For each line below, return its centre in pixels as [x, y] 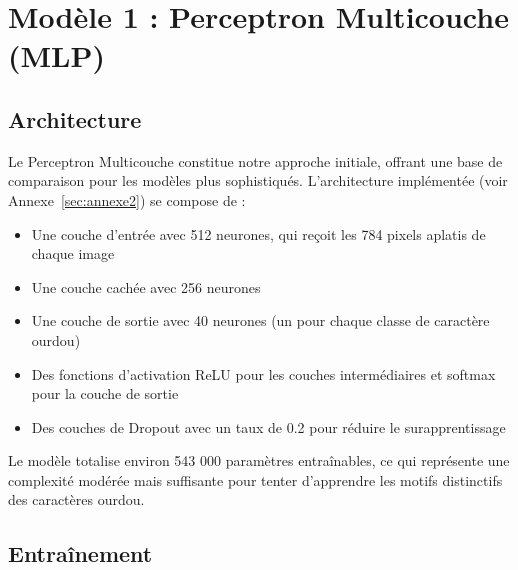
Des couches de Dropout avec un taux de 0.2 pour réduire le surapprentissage [268, 426]
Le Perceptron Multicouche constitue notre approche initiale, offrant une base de [255, 160]
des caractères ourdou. [76, 499]
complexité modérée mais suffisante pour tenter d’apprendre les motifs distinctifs [255, 479]
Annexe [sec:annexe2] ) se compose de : [127, 199]
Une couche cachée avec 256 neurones [146, 286]
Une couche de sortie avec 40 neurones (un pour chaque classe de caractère [260, 320]
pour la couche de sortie [105, 393]
